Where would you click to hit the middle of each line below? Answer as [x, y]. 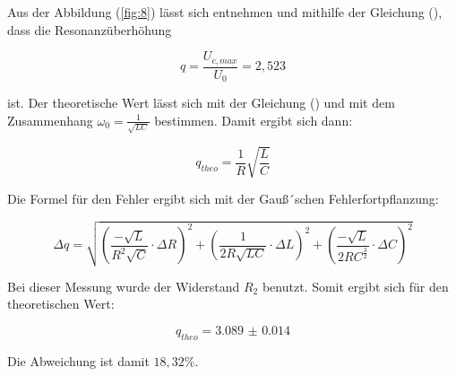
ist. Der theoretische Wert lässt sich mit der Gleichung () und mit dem [201, 103]
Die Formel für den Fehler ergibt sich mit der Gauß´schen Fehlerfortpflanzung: [223, 198]
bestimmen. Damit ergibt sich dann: [254, 120]
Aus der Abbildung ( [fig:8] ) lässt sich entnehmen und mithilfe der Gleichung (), [225, 12]
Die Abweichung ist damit [78, 360]
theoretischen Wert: [61, 304]
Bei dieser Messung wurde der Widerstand [124, 286]
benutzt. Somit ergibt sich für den [355, 286]
